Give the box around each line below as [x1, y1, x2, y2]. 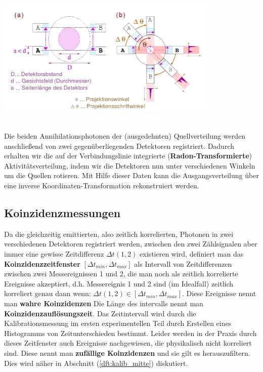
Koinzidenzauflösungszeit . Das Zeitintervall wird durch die [4, 308, 196, 318]
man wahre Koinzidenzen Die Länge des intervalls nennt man [4, 298, 203, 308]
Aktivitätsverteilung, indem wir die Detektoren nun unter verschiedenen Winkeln [4, 160, 255, 171]
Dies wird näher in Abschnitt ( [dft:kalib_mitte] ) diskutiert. [4, 357, 188, 368]
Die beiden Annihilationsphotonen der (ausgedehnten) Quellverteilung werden [4, 131, 245, 141]
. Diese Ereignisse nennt [182, 288, 256, 299]
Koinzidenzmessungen [4, 204, 121, 220]
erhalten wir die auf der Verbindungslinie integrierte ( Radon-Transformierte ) [4, 150, 252, 161]
